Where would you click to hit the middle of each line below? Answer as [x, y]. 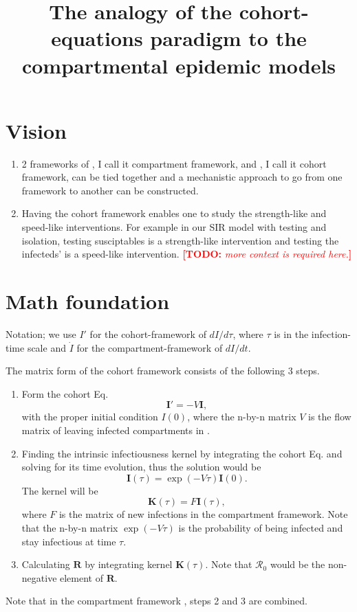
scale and [46, 347]
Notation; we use [41, 333]
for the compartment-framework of [150, 347]
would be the [297, 564]
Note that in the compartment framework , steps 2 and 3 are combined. [156, 601]
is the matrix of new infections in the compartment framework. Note [203, 514]
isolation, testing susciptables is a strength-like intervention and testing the [180, 240]
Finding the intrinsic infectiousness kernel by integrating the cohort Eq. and [182, 453]
